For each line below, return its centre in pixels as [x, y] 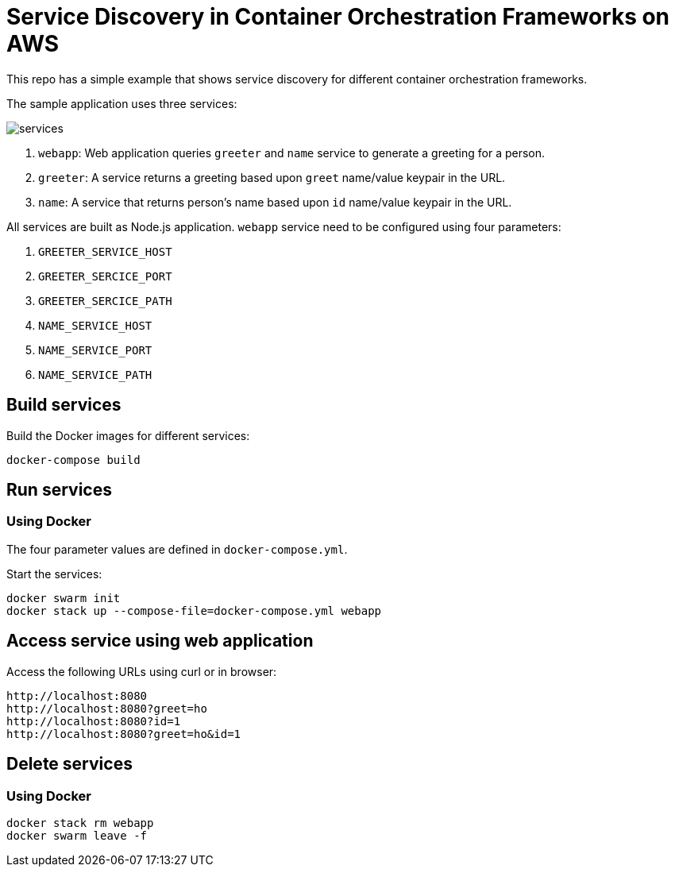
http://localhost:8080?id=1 [94, 721]
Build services [64, 405]
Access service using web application [160, 641]
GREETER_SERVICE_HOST [105, 251]
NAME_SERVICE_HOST [95, 325]
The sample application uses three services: [122, 103]
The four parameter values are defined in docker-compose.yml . [177, 549]
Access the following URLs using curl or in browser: [142, 671]
